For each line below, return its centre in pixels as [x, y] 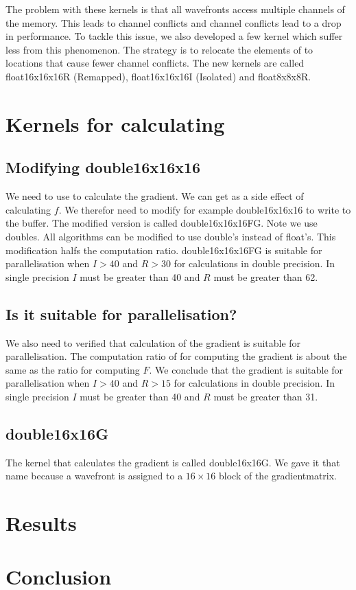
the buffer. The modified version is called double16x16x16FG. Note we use [162, 223]
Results [41, 523]
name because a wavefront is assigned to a [94, 476]
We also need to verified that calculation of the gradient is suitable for [153, 342]
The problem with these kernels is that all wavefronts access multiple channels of [175, 9]
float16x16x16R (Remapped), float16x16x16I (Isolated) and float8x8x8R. [158, 76]
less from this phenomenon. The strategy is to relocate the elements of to [159, 49]
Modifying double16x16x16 [103, 167]
